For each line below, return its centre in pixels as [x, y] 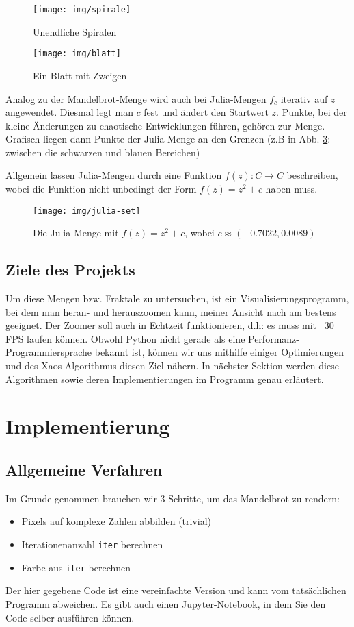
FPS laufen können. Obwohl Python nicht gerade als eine [125, 338]
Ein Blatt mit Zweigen [80, 75]
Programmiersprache [49, 352]
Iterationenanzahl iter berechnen [92, 544]
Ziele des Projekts [70, 270]
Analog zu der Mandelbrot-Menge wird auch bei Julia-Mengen [136, 98]
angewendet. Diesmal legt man [69, 112]
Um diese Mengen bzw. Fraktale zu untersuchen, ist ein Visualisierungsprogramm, [177, 298]
